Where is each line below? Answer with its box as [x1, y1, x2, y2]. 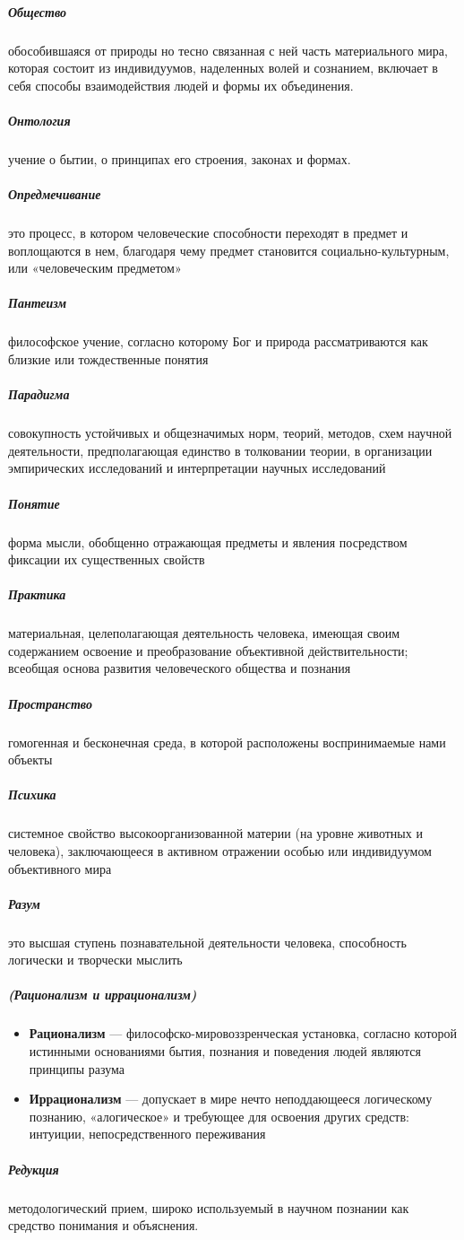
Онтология [8, 110, 71, 129]
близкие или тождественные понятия [8, 350, 209, 368]
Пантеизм [8, 293, 67, 312]
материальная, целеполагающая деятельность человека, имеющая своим [8, 624, 400, 642]
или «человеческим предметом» [8, 258, 182, 277]
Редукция [8, 1159, 59, 1178]
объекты [8, 750, 53, 769]
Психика [8, 785, 56, 804]
